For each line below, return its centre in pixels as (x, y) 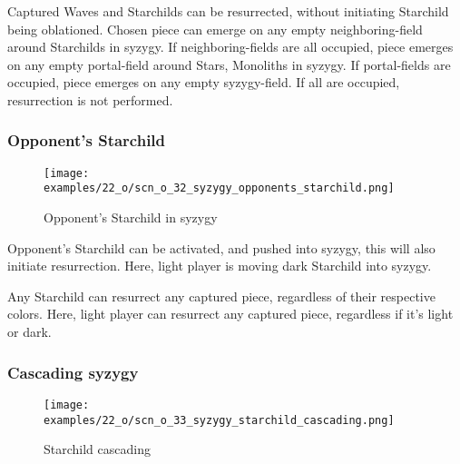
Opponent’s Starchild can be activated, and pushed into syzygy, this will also (221, 247)
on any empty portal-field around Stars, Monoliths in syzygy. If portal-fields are (229, 64)
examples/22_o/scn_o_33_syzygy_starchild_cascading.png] (219, 420)
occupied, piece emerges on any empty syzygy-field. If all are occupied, (204, 82)
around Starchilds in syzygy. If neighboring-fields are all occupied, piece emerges (230, 47)
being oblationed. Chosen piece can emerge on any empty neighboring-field (215, 29)
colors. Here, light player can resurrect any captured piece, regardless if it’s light (230, 314)
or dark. (29, 332)
